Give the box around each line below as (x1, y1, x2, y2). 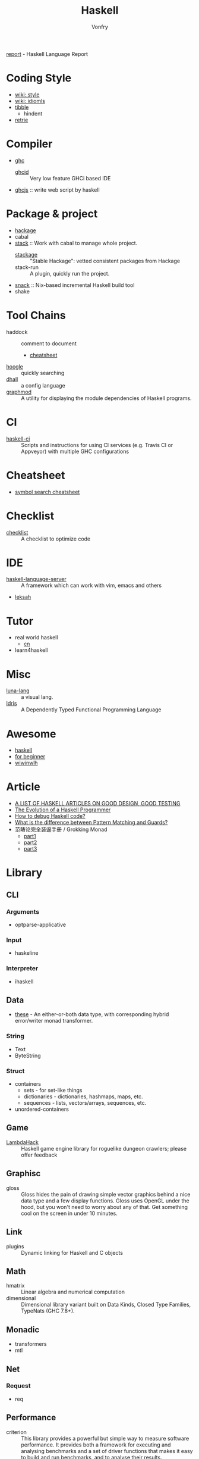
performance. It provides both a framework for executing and (21, 1441, 171, 1448)
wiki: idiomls (14, 97, 46, 104)
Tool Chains (6, 308, 67, 322)
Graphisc (6, 1169, 41, 1179)
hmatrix (6, 1282, 25, 1289)
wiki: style (14, 90, 40, 98)
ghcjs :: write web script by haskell (14, 186, 100, 193)
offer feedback (21, 1151, 58, 1158)
